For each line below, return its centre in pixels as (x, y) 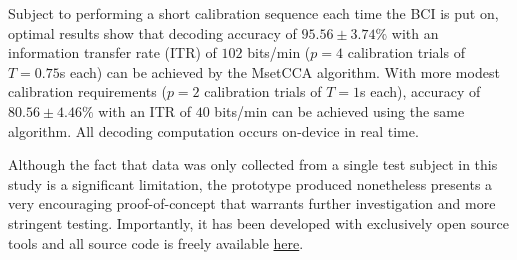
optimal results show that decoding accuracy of (152, 32)
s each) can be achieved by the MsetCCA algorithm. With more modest (279, 71)
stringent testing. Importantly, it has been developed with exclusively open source (259, 222)
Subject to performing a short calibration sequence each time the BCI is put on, (253, 13)
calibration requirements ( (87, 91)
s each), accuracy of (420, 91)
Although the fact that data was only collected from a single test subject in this (253, 164)
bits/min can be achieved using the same (339, 110)
